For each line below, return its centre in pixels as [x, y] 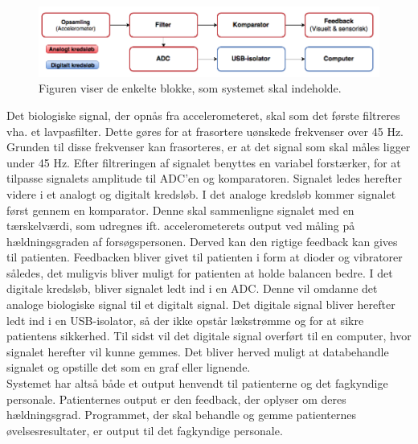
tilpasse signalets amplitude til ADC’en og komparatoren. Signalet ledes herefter [204, 178]
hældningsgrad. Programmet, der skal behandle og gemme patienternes [182, 415]
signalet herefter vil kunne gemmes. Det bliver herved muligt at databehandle [198, 351]
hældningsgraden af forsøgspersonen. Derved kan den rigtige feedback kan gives [202, 241]
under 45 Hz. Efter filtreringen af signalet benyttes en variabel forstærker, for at [204, 162]
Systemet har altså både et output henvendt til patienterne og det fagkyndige [197, 383]
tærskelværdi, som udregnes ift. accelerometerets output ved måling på [181, 226]
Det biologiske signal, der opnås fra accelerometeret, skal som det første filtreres [203, 115]
